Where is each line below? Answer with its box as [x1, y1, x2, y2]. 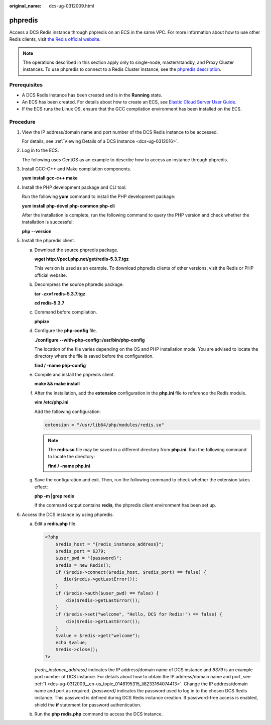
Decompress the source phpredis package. [34, 281, 124, 287]
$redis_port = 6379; [55, 548, 106, 554]
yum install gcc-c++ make [22, 175, 78, 181]
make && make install [34, 381, 80, 387]
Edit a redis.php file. [34, 521, 77, 527]
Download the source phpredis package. [34, 247, 119, 253]
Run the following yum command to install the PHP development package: [22, 193, 176, 199]
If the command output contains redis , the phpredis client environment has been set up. [34, 502, 216, 508]
